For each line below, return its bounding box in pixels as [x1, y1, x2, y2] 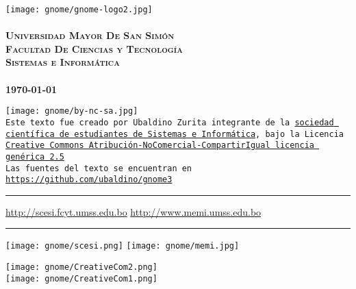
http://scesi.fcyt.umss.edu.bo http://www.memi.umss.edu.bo [5, 204, 262, 218]
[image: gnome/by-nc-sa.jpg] [5, 106, 138, 116]
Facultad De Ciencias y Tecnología [5, 41, 183, 55]
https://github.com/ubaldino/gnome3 [5, 175, 173, 185]
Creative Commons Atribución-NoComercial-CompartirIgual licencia [5, 140, 315, 151]
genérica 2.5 [5, 151, 64, 162]
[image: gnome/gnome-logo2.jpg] [5, 5, 153, 14]
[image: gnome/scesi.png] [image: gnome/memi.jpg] [5, 241, 240, 251]
